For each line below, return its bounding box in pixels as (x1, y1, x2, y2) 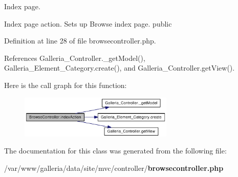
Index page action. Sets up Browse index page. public (4, 18, 172, 29)
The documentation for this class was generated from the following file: (4, 145, 227, 156)
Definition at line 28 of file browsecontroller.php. (4, 35, 156, 46)
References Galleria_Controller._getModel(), (4, 52, 145, 63)
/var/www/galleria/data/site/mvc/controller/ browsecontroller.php (4, 162, 224, 173)
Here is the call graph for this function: (4, 79, 127, 90)
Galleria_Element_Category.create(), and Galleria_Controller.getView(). (4, 62, 235, 73)
